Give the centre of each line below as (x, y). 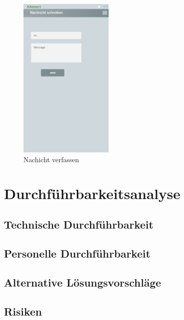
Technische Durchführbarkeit (79, 224)
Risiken (23, 311)
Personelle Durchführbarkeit (77, 253)
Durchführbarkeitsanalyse (92, 193)
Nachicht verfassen (51, 159)
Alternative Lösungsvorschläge (83, 282)
